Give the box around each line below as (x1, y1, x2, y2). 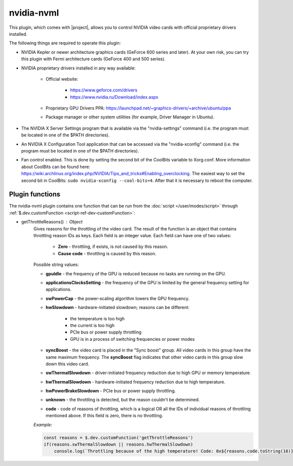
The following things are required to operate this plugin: (9, 40, 121, 46)
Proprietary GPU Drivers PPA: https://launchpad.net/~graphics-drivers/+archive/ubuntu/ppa (45, 105, 231, 111)
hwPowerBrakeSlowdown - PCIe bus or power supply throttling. (45, 388, 176, 394)
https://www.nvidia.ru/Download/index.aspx (70, 94, 159, 100)
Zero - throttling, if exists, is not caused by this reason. (58, 244, 168, 249)
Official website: (45, 76, 78, 82)
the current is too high (70, 322, 115, 328)
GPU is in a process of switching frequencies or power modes (70, 336, 195, 342)
